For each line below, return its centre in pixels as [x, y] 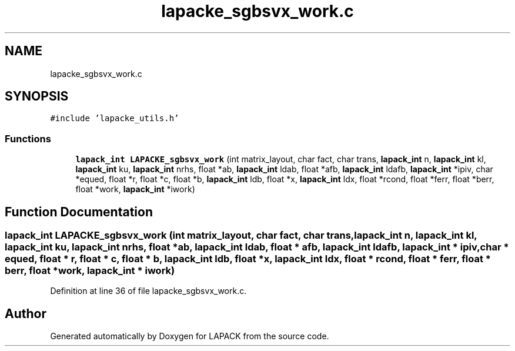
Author [26, 313]
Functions [28, 138]
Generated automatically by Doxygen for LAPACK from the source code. [190, 336]
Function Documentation [79, 212]
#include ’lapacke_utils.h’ [115, 118]
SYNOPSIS [37, 96]
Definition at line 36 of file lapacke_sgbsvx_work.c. [148, 291]
